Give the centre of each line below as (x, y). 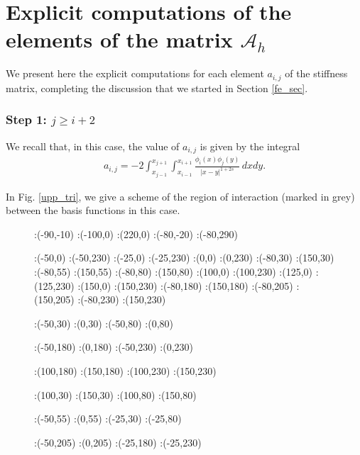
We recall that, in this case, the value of (93, 146)
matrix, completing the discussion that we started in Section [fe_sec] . (157, 88)
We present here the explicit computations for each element (135, 73)
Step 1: (26, 119)
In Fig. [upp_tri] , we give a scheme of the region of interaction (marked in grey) (180, 196)
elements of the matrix (119, 39)
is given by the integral (250, 146)
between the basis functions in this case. (93, 210)
